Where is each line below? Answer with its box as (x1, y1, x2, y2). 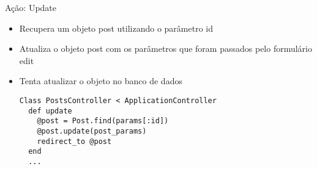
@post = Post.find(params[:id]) (37, 117, 169, 126)
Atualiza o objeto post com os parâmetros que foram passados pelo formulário (19, 42, 313, 55)
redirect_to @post (37, 137, 112, 146)
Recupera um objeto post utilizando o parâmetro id (19, 21, 214, 34)
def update (28, 106, 72, 115)
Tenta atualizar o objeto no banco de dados (19, 74, 182, 87)
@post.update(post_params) (37, 126, 147, 135)
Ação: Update (5, 1, 56, 13)
